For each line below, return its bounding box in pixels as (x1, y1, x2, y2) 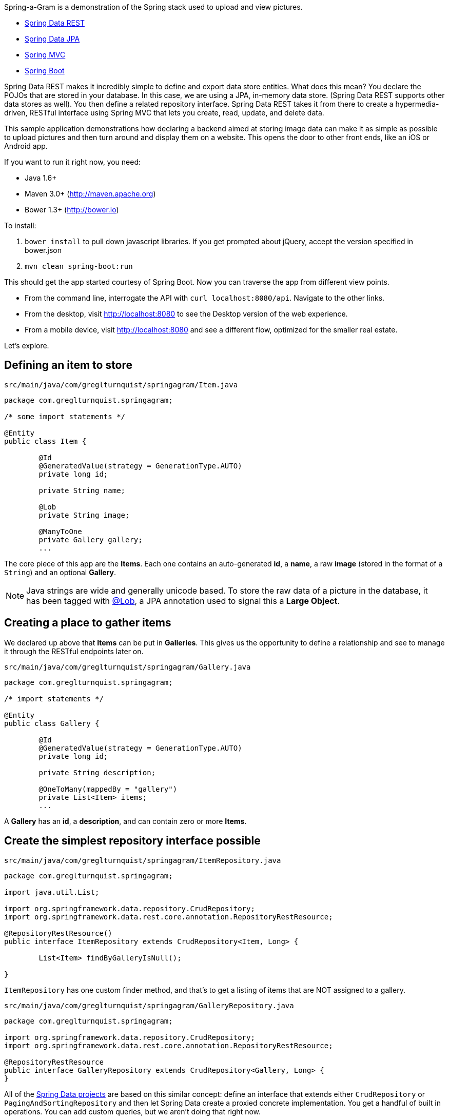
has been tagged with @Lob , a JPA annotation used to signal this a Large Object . (26, 595, 340, 606)
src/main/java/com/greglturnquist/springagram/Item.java (4, 380, 238, 389)
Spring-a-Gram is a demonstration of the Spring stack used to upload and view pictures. (4, 3, 303, 11)
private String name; (38, 486, 126, 495)
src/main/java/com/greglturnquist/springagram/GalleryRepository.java (4, 1001, 294, 1010)
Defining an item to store (4, 359, 133, 372)
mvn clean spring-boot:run (25, 262, 133, 270)
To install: (4, 221, 36, 230)
